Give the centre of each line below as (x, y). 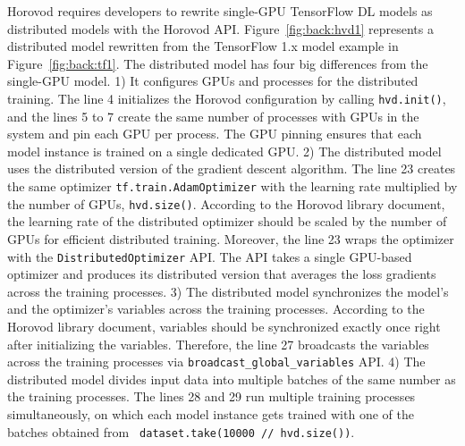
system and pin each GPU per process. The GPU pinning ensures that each (215, 134)
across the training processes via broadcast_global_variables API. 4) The (216, 362)
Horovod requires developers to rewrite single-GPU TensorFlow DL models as (220, 11)
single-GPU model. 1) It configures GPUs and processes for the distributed (213, 81)
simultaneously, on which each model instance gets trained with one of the (211, 413)
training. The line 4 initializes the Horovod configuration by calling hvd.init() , (227, 98)
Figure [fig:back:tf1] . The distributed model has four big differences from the (218, 63)
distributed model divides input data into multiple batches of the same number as (232, 379)
